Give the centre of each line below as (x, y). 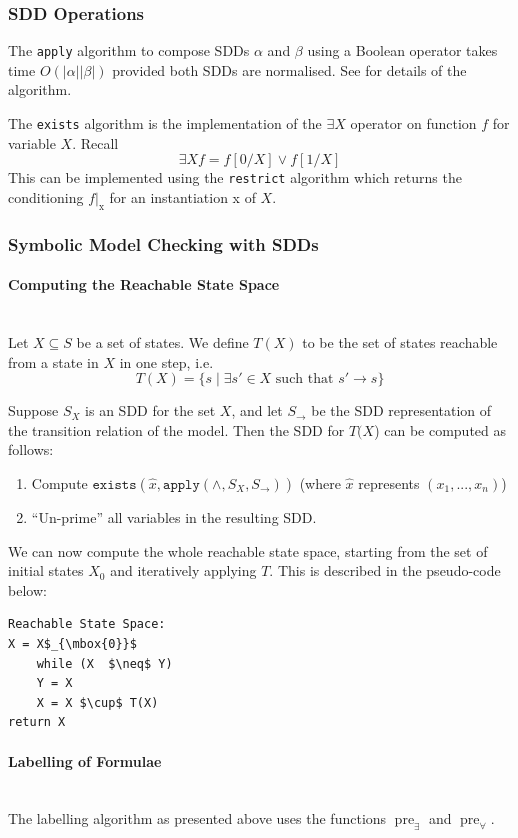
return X (37, 722)
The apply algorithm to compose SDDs (129, 50)
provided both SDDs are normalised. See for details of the (289, 69)
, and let (257, 410)
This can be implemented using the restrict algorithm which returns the (235, 177)
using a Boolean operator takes (402, 50)
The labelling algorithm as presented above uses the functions (197, 818)
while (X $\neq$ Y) (104, 663)
